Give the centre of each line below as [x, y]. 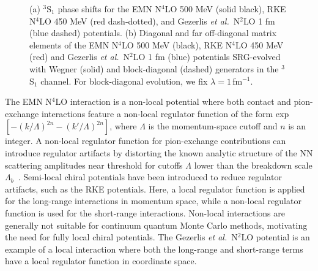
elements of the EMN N [74, 44]
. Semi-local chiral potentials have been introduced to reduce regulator [150, 177]
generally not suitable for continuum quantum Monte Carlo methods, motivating [156, 225]
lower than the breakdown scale [253, 165]
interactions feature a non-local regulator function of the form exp [165, 113]
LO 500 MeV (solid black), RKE [225, 9]
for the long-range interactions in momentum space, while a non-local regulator [153, 201]
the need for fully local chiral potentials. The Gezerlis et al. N [121, 237]
